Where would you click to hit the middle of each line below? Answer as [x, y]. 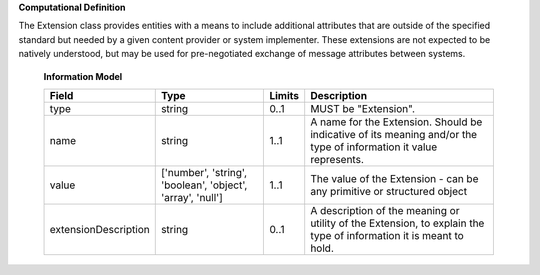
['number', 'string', [204, 172]
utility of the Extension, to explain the [397, 223]
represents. [337, 159]
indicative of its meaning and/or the [394, 134]
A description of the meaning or [385, 210]
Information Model [83, 76]
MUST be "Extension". [362, 108]
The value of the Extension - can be [394, 178]
